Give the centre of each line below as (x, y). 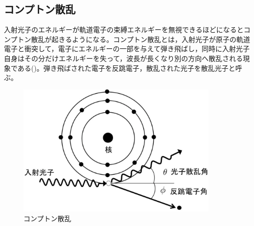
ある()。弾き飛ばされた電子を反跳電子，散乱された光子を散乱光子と (126, 68)
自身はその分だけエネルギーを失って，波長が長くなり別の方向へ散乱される (124, 58)
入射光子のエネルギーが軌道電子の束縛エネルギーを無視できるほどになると (124, 30)
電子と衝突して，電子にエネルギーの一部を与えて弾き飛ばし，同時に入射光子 (127, 49)
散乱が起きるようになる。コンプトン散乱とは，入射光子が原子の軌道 (140, 39)
